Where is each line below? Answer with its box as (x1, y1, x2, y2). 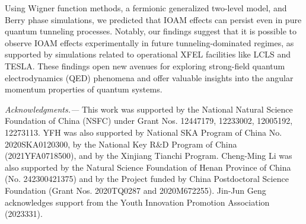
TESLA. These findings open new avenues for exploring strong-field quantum (5, 59, 285, 72)
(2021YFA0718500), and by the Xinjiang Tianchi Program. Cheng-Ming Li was (5, 149, 292, 162)
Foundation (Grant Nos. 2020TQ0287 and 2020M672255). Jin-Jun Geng (5, 184, 266, 196)
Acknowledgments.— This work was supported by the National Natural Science (5, 103, 293, 115)
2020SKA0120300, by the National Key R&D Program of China (5, 137, 237, 150)
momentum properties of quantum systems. (5, 83, 162, 95)
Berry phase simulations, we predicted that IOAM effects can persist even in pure (5, 13, 302, 25)
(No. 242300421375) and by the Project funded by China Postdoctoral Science (5, 172, 289, 185)
